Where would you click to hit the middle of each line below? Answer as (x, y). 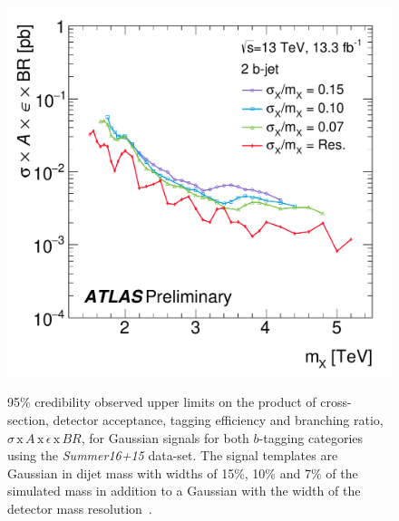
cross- (336, 402)
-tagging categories (311, 437)
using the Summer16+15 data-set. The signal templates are (173, 455)
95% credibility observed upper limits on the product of (162, 402)
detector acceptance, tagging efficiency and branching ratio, (218, 420)
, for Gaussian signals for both (165, 437)
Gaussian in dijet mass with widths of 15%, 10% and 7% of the (183, 473)
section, (28, 420)
